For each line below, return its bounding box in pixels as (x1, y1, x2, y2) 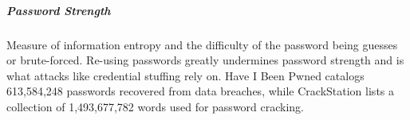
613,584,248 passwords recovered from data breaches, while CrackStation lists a (6, 83, 395, 99)
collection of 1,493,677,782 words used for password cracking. (6, 98, 305, 114)
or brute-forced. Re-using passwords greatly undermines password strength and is (6, 52, 404, 68)
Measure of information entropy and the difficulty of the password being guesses (6, 36, 398, 52)
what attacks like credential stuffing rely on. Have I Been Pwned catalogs (6, 67, 365, 83)
